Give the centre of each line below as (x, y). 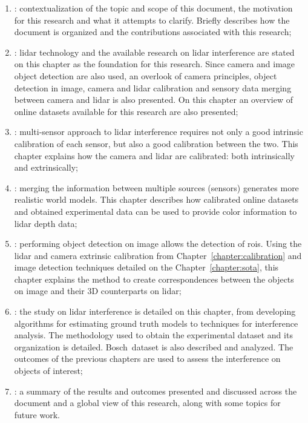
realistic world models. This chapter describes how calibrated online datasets (156, 199)
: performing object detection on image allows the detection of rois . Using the (158, 244)
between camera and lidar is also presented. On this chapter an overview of (153, 100)
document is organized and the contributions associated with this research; (153, 32)
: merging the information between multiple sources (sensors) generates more (156, 187)
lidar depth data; (46, 223)
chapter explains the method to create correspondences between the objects (154, 279)
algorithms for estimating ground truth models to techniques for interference (156, 323)
